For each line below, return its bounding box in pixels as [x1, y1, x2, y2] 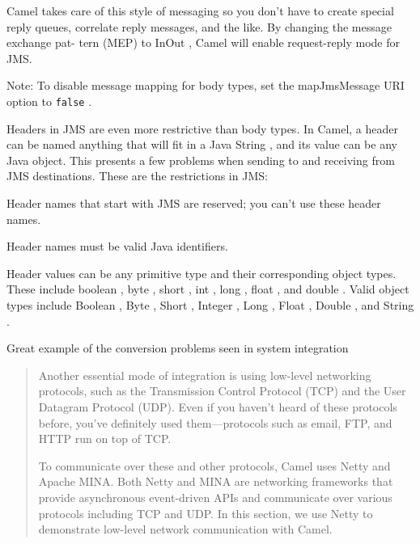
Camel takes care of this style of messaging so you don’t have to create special [6, 2, 394, 19]
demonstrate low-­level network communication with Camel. [38, 521, 333, 538]
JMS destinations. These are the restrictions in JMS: [6, 167, 268, 184]
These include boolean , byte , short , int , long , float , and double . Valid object [6, 280, 409, 297]
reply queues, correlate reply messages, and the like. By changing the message [6, 18, 392, 35]
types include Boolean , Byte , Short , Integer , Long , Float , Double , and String [6, 296, 414, 313]
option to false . [6, 92, 92, 109]
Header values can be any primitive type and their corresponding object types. [6, 264, 397, 281]
